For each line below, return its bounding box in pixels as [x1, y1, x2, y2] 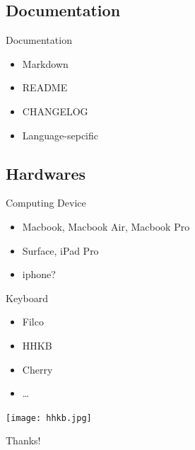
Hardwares [6, 162, 86, 184]
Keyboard [6, 290, 48, 305]
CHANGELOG [22, 103, 88, 118]
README [22, 80, 68, 95]
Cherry [22, 362, 53, 376]
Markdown [22, 56, 69, 71]
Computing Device [6, 195, 86, 210]
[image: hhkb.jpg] [6, 412, 92, 423]
